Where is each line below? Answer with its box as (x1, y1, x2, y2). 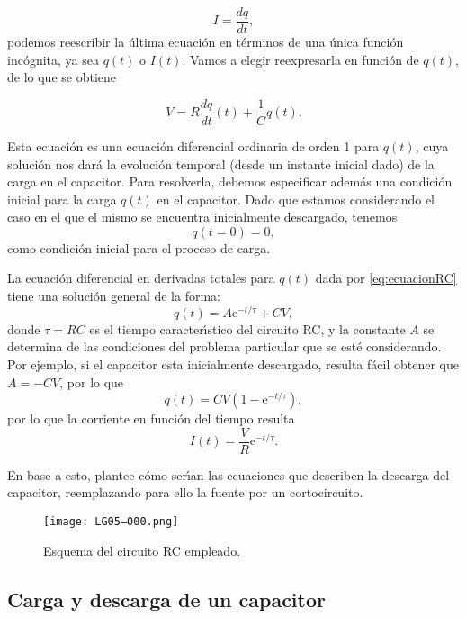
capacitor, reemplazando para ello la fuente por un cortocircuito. (7, 483, 363, 502)
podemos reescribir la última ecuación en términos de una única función (7, 32, 404, 51)
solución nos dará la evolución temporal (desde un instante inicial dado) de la (7, 154, 435, 173)
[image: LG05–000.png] (43, 514, 179, 528)
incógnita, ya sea (7, 50, 99, 68)
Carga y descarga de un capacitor (7, 585, 326, 613)
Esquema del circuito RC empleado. (43, 541, 241, 559)
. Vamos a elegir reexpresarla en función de (182, 50, 419, 68)
